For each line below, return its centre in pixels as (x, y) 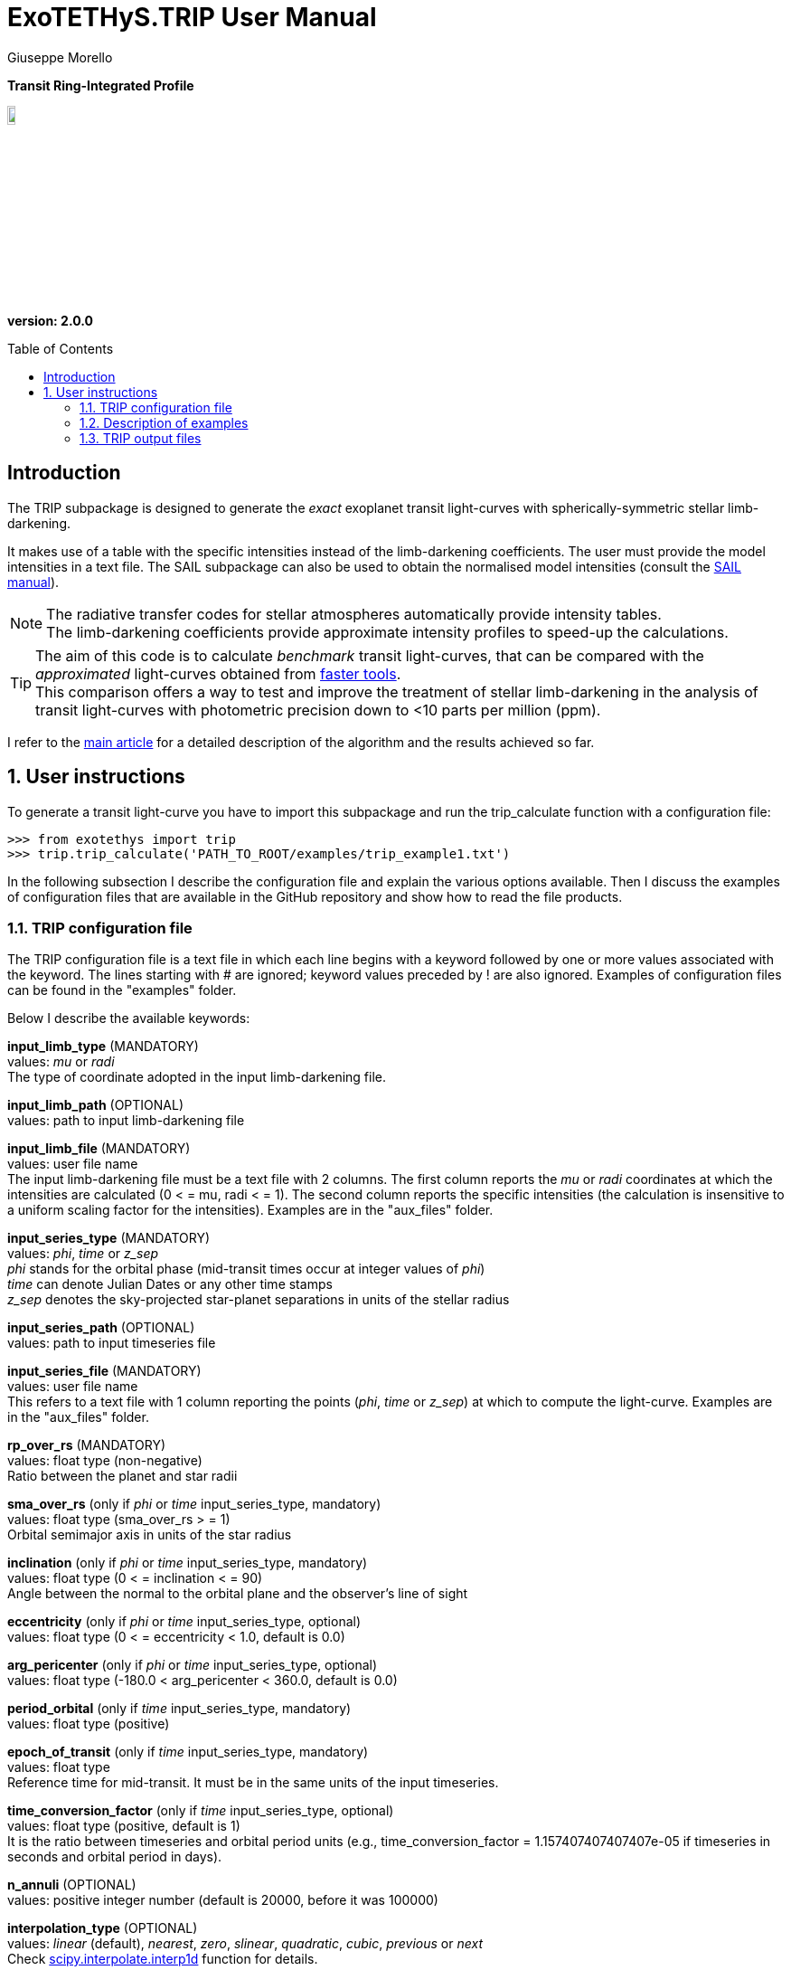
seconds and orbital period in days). (115, 1857)
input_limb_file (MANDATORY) (99, 1149)
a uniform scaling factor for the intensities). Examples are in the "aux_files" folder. (250, 1210)
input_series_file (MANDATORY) (104, 1371)
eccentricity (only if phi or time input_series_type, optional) (184, 1622)
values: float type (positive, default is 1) (124, 1826)
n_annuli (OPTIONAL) (72, 1885)
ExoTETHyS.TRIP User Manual (192, 17)
